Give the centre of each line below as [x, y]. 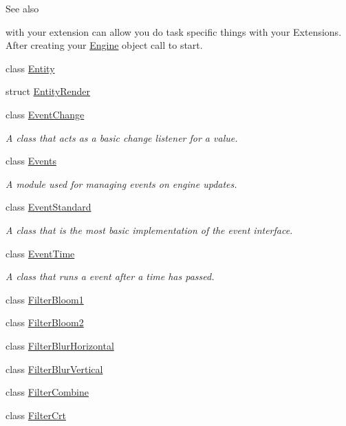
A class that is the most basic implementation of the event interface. [149, 230]
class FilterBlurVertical [54, 369]
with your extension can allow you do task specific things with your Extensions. [174, 31]
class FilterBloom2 [45, 322]
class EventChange [45, 114]
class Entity [30, 68]
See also [22, 8]
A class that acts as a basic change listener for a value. [122, 137]
